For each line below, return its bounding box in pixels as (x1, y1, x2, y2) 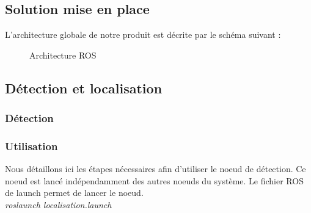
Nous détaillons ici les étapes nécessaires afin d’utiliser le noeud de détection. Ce (5, 162, 306, 175)
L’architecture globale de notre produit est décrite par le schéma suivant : (5, 28, 281, 41)
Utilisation (5, 138, 58, 153)
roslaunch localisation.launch (5, 198, 112, 211)
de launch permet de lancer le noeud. (5, 186, 144, 199)
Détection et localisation (5, 78, 163, 97)
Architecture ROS (29, 48, 97, 61)
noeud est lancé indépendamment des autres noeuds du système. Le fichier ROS (5, 174, 304, 187)
